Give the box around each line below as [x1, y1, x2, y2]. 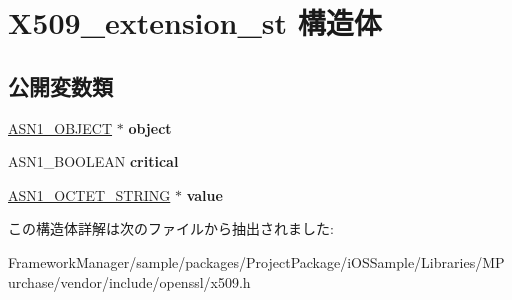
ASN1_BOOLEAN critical [8, 151, 179, 172]
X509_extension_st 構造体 [8, 2, 382, 43]
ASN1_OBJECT [8, 117, 113, 138]
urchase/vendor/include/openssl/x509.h [8, 271, 251, 292]
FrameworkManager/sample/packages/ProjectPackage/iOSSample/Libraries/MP [8, 251, 505, 272]
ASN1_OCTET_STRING [8, 184, 171, 205]
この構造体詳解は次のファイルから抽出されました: [8, 218, 334, 239]
